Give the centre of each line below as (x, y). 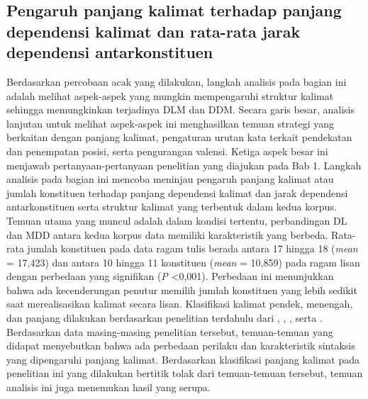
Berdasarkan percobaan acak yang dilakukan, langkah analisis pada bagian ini (177, 81)
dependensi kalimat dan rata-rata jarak (154, 31)
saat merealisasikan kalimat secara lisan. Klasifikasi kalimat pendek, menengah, (180, 304)
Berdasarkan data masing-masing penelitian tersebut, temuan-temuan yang (170, 331)
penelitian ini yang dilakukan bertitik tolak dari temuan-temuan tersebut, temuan (185, 373)
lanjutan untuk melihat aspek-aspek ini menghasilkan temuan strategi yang (170, 123)
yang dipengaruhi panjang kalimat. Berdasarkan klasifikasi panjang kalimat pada (183, 359)
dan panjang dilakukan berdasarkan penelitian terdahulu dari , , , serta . (165, 318)
